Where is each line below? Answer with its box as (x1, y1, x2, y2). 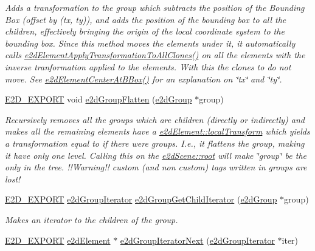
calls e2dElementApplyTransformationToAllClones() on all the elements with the (5, 49, 305, 61)
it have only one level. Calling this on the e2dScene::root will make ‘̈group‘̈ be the (5, 149, 307, 161)
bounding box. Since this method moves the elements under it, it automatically (5, 36, 296, 49)
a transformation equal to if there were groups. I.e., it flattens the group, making (5, 136, 305, 149)
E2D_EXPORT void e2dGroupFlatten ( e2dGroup (5, 93, 192, 105)
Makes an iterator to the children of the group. (5, 213, 178, 226)
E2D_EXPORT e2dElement (5, 233, 111, 246)
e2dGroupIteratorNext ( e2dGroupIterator (120, 233, 275, 246)
